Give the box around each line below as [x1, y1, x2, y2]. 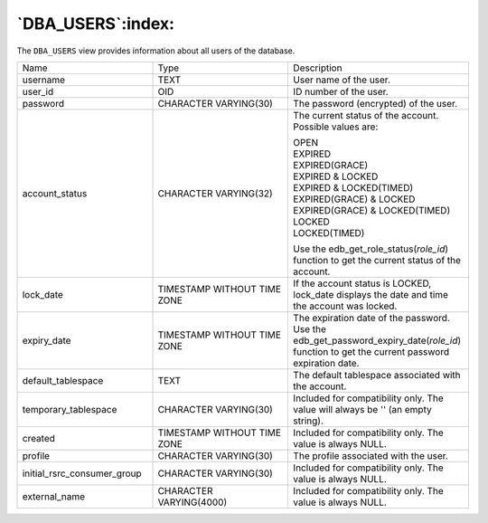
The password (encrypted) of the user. [293, 97, 458, 109]
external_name [22, 490, 86, 502]
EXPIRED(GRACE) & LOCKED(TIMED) [293, 204, 451, 216]
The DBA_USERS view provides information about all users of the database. [16, 45, 296, 56]
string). [293, 414, 324, 427]
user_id [22, 85, 54, 98]
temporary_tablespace [22, 403, 117, 415]
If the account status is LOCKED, [293, 277, 432, 290]
